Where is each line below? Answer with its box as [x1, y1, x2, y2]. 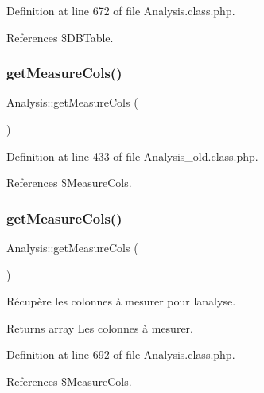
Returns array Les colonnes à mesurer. [6, 319, 193, 336]
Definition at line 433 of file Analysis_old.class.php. [6, 147, 258, 164]
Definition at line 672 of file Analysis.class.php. [6, 2, 235, 18]
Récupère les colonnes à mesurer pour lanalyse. [6, 293, 236, 309]
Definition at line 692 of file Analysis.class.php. [6, 346, 235, 363]
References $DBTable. [6, 29, 114, 45]
